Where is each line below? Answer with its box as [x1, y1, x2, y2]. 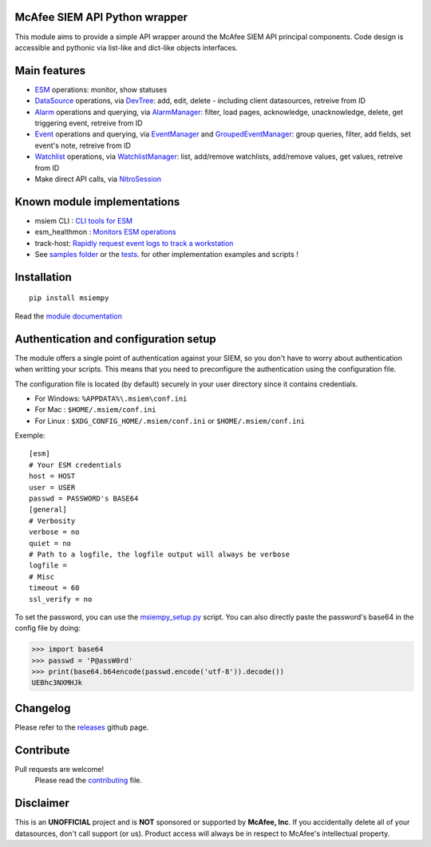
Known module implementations [14, 195, 180, 208]
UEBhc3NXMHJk [31, 679, 83, 687]
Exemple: [14, 431, 45, 441]
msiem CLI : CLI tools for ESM [34, 216, 133, 225]
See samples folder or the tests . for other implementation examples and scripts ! [34, 250, 299, 259]
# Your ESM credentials [29, 460, 122, 469]
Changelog [14, 701, 71, 714]
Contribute [14, 743, 70, 757]
